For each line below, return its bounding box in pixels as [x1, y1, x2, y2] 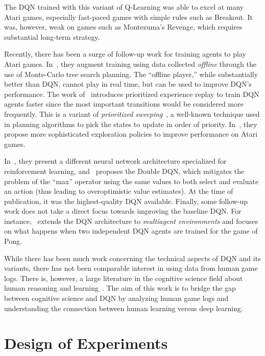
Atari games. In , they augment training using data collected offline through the [4, 58, 256, 69]
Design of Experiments [4, 333, 168, 353]
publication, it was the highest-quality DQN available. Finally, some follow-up [4, 195, 248, 206]
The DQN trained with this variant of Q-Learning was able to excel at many [4, 2, 244, 12]
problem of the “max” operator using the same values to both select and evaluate [4, 175, 259, 186]
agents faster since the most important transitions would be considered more [4, 98, 244, 109]
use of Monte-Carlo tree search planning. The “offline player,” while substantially [4, 68, 258, 79]
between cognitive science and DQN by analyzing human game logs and [4, 293, 229, 303]
